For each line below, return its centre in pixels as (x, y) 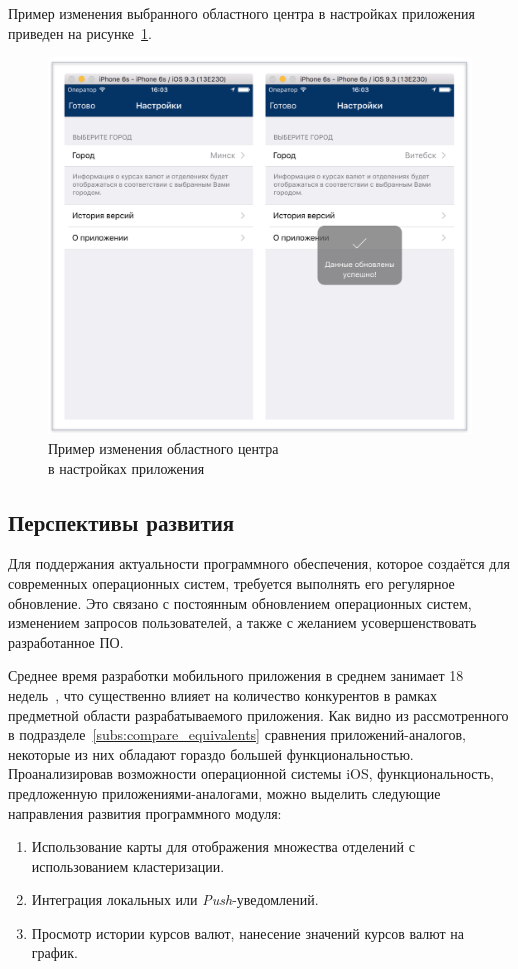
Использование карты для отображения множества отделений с (223, 846)
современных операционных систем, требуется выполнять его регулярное (231, 582)
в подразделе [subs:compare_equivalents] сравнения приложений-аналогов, (237, 734)
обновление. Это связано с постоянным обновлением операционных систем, (240, 602)
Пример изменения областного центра (163, 447)
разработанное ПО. (66, 641)
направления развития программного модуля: (145, 812)
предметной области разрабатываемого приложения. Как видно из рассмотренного (258, 714)
